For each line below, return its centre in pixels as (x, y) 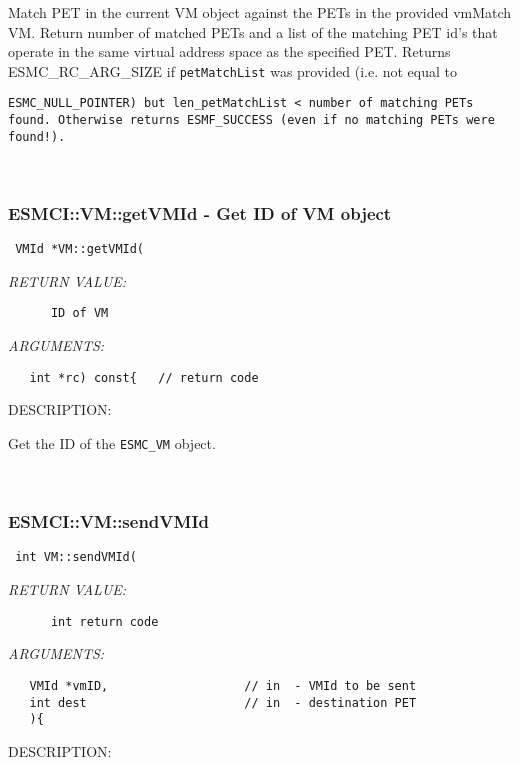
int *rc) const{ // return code (144, 377)
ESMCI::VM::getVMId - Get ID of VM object (200, 212)
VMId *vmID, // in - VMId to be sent (223, 685)
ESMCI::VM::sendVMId (108, 521)
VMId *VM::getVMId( (80, 249)
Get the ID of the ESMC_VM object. (112, 442)
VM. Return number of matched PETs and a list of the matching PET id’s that (253, 31)
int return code (104, 621)
